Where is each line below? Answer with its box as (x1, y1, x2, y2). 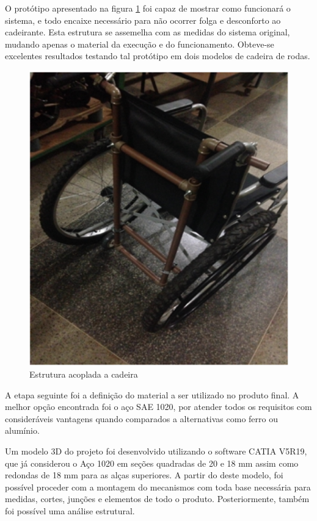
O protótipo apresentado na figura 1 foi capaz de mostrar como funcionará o (5, 2, 291, 14)
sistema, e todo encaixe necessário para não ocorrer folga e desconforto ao (5, 13, 281, 26)
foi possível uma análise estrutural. (5, 504, 135, 517)
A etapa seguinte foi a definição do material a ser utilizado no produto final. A (5, 388, 299, 401)
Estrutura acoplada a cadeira (29, 368, 138, 381)
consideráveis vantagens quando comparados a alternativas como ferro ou (5, 412, 279, 425)
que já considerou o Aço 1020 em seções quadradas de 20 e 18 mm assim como (5, 456, 299, 469)
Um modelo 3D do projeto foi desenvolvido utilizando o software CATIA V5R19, (5, 445, 307, 458)
